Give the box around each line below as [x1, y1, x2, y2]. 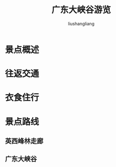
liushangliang [68, 20, 95, 27]
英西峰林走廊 [5, 137, 43, 145]
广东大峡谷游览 [51, 4, 111, 15]
